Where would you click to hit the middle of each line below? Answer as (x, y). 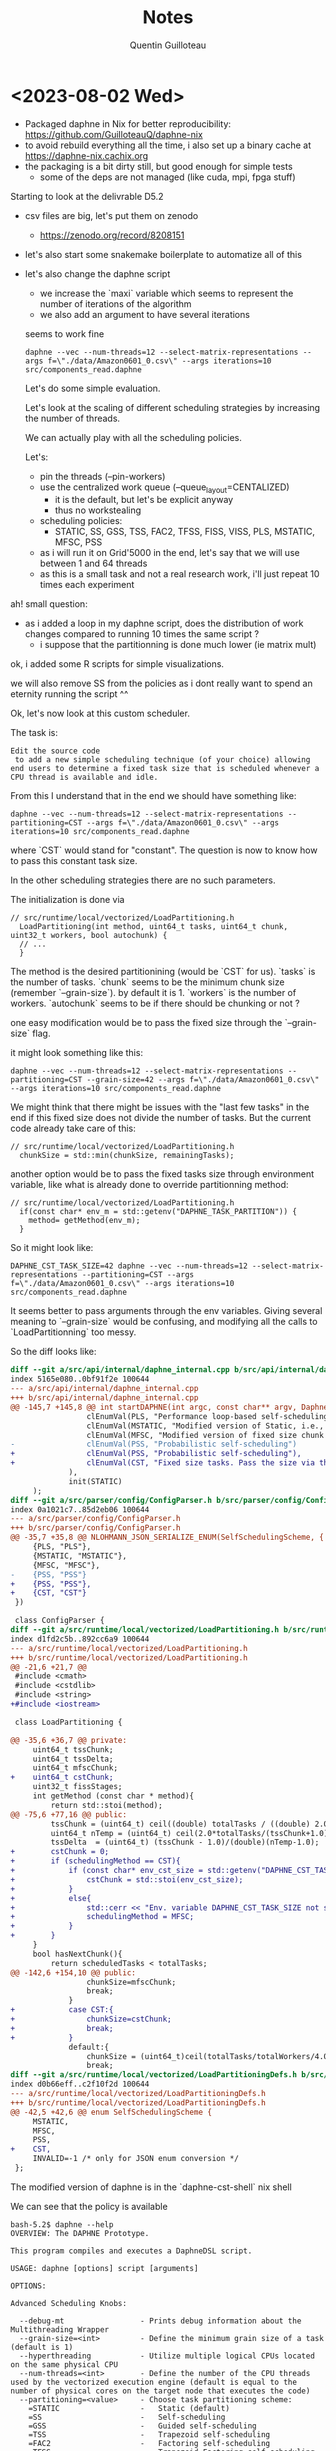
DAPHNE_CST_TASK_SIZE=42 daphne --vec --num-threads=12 (129, 1266)
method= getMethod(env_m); (84, 1221)
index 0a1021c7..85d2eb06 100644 (80, 1509)
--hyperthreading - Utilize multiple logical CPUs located (167, 2356)
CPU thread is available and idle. (84, 777)
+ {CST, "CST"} (48, 1593)
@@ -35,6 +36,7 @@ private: (69, 1740)
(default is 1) (42, 2347)
